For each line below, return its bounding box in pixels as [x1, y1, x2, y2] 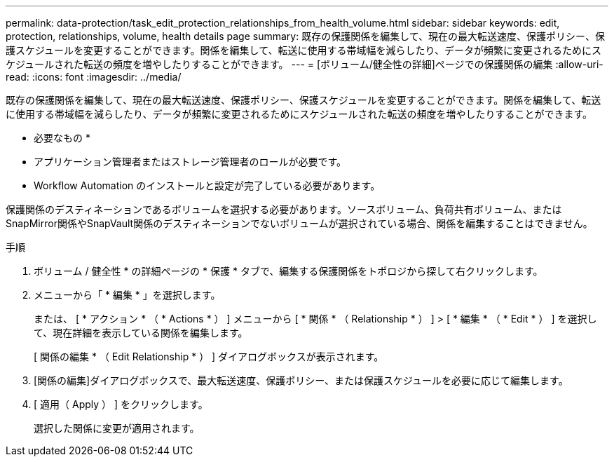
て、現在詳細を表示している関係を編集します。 [34, 327, 248, 339]
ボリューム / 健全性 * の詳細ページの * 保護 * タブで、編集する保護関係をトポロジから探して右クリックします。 [34, 265, 543, 277]
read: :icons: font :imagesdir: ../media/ [6, 71, 182, 83]
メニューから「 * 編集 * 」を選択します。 [34, 289, 221, 301]
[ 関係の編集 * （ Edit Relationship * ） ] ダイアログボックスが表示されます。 [34, 351, 384, 362]
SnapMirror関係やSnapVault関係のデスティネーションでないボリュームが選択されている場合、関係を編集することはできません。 [6, 217, 593, 229]
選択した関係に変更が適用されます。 [34, 422, 200, 434]
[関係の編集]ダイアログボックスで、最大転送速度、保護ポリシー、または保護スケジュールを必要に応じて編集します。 [34, 374, 568, 386]
